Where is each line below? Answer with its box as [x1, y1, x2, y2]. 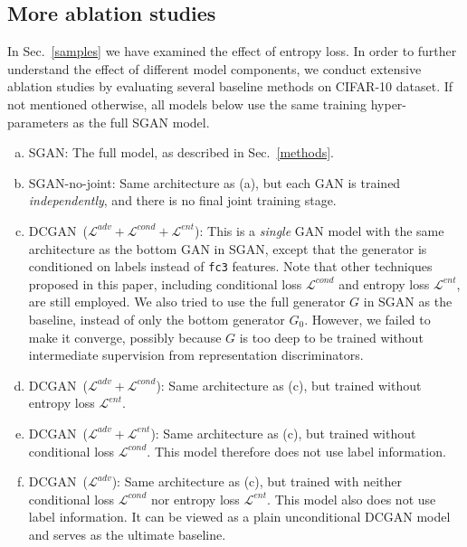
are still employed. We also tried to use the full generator [28, 292, 346, 311]
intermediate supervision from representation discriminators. [28, 345, 364, 364]
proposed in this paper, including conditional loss [28, 274, 302, 293]
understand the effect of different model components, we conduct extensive [7, 59, 422, 78]
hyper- [370, 94, 407, 113]
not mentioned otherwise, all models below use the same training [7, 94, 367, 113]
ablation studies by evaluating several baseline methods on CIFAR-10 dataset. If [7, 77, 453, 96]
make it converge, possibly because [28, 327, 222, 346]
